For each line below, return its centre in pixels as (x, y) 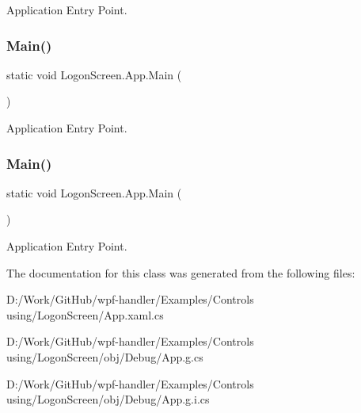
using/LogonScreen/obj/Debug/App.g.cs (105, 356)
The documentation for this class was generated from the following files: (181, 272)
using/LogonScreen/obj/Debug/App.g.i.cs (108, 399)
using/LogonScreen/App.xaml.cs (85, 314)
